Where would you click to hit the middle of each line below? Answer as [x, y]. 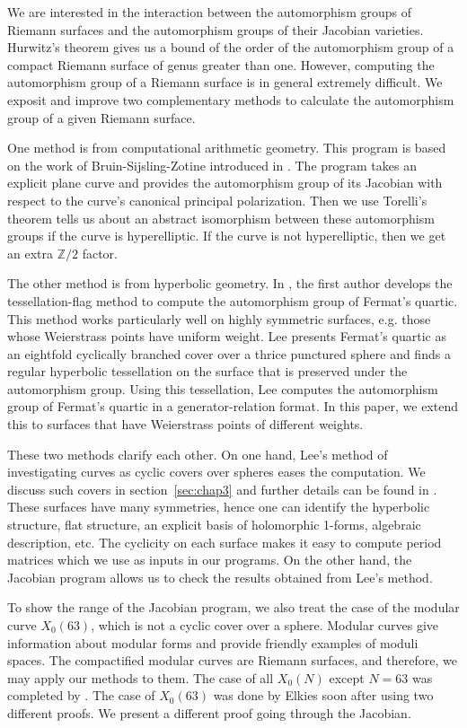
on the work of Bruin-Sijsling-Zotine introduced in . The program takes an [212, 165]
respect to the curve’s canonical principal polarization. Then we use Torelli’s [217, 200]
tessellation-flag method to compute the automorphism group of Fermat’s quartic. [233, 300]
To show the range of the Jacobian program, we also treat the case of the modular [233, 607]
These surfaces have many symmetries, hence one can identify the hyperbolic [219, 507]
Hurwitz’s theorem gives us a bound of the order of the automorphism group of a [231, 47]
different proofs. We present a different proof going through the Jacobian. [209, 712]
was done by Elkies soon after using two [323, 695]
